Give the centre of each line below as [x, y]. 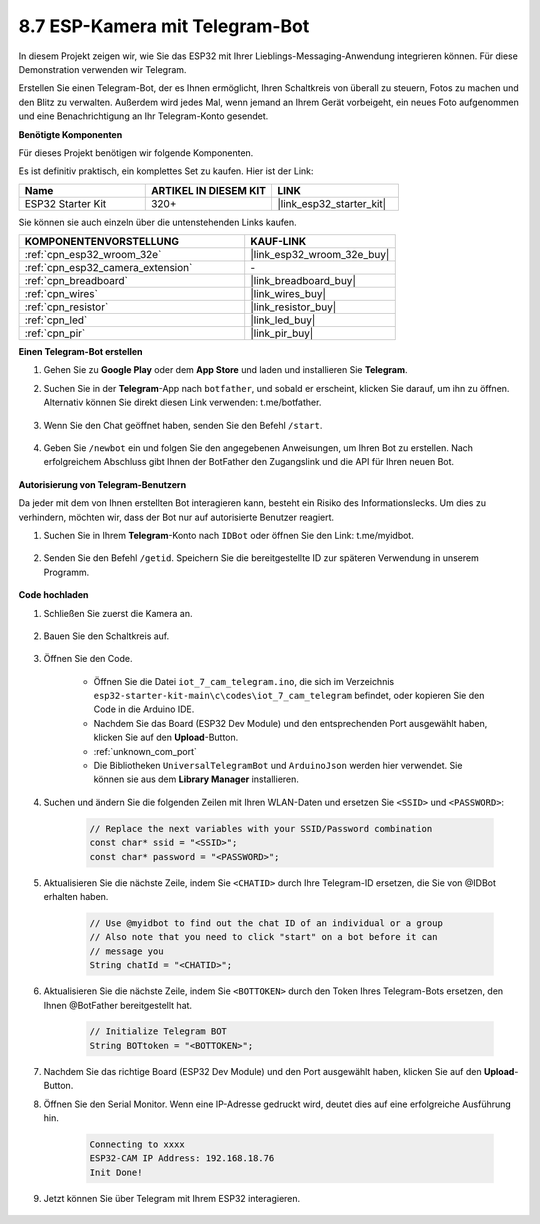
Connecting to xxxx [137, 1144]
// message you [126, 951]
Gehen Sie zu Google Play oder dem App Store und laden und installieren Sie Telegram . [225, 370]
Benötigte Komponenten [70, 134]
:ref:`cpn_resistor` [66, 307]
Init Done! [116, 1172]
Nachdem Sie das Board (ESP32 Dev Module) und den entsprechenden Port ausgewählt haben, [290, 723]
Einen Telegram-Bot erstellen [81, 352]
